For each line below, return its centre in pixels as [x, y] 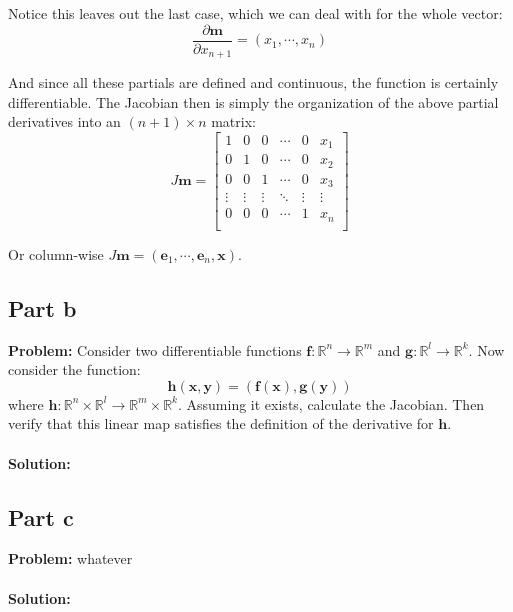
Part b [42, 307]
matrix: [233, 121]
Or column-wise [56, 253]
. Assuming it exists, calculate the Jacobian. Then [331, 403]
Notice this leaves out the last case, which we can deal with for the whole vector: [255, 13]
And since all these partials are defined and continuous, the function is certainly [253, 82]
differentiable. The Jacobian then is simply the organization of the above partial [253, 101]
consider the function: [74, 369]
